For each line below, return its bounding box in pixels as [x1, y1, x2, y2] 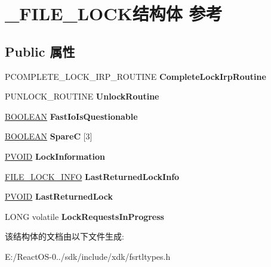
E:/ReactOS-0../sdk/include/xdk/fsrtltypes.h [5, 250, 171, 262]
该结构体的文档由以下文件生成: [5, 230, 124, 243]
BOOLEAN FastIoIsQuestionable [5, 110, 138, 122]
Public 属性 [5, 42, 75, 60]
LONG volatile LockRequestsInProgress [5, 210, 164, 222]
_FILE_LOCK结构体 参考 [5, 1, 223, 26]
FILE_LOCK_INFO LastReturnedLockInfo [5, 170, 180, 182]
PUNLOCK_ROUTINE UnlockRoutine [5, 90, 159, 103]
